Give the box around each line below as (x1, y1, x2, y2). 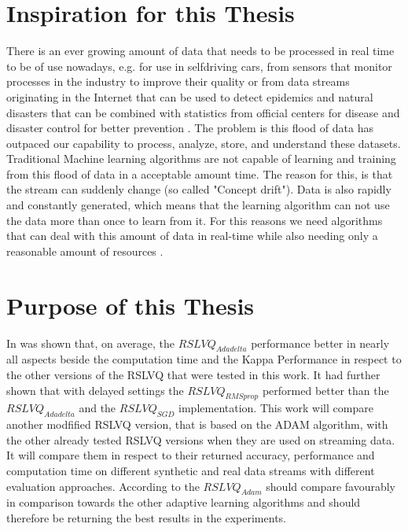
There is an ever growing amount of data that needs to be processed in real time (6, 42, 395, 59)
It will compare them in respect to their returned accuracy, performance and (6, 447, 375, 463)
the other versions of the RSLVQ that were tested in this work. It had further (6, 366, 380, 382)
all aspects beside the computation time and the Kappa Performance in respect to (6, 351, 402, 367)
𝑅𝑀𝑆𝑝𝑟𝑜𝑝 (225, 393, 259, 401)
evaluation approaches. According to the (6, 478, 200, 494)
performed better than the (262, 382, 389, 398)
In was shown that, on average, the (6, 334, 175, 351)
